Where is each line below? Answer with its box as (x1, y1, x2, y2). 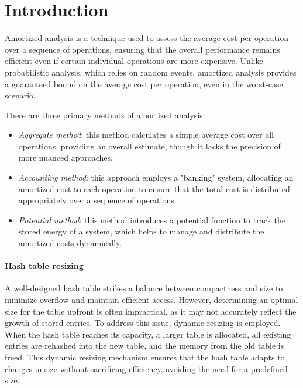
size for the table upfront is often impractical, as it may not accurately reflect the (5, 305, 297, 317)
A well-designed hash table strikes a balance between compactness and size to (5, 282, 283, 294)
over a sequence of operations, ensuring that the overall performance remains (5, 43, 280, 55)
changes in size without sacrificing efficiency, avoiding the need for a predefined (5, 362, 288, 375)
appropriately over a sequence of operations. (18, 194, 177, 206)
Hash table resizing (5, 260, 84, 272)
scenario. (5, 89, 36, 101)
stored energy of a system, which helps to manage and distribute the (18, 225, 264, 237)
